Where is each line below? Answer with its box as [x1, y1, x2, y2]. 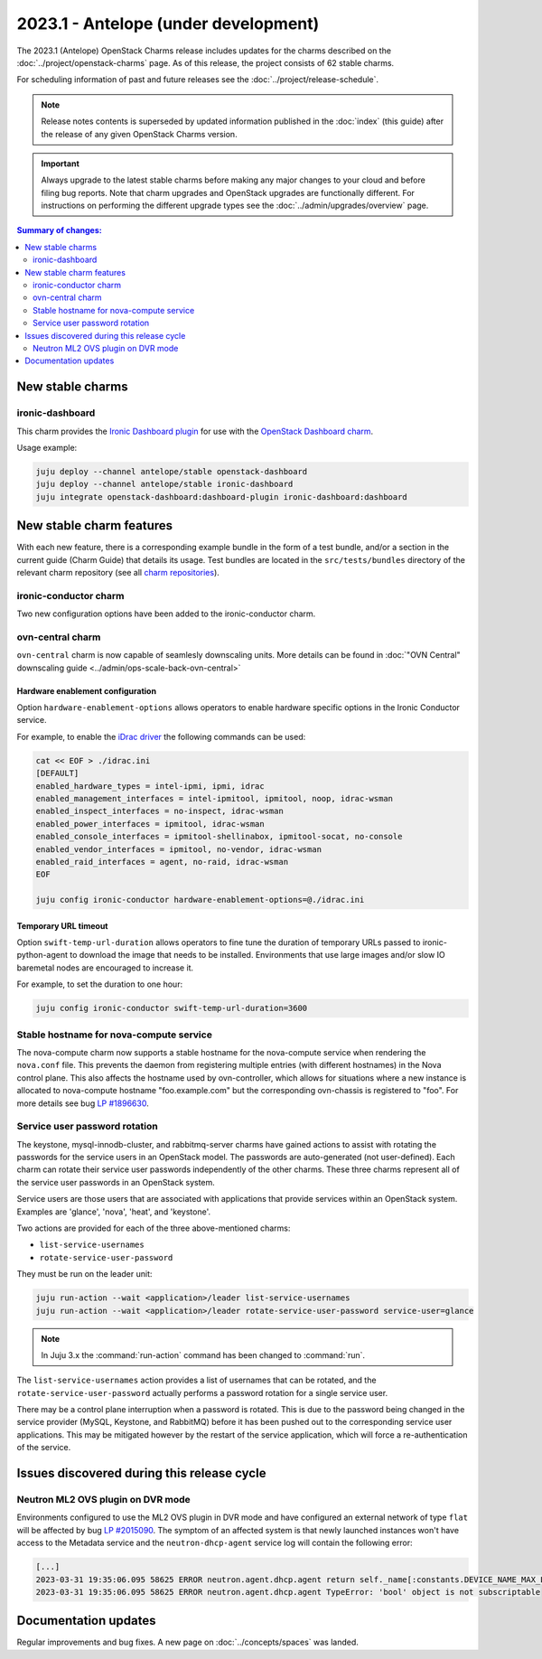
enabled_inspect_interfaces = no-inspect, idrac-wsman [35, 806, 284, 817]
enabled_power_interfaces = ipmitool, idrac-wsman [35, 819, 266, 829]
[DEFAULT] [35, 768, 79, 779]
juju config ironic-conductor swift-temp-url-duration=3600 [35, 1003, 308, 1014]
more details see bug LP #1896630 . [16, 1098, 149, 1109]
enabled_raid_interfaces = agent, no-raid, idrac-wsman [35, 857, 289, 867]
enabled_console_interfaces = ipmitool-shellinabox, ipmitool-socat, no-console [35, 831, 403, 842]
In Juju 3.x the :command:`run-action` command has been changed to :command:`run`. [41, 1349, 366, 1360]
